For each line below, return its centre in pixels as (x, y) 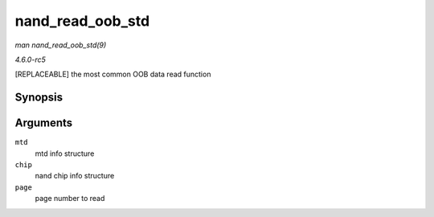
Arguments (44, 123)
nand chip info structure (75, 176)
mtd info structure (65, 154)
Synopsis (39, 98)
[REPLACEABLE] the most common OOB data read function (113, 74)
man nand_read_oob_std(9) (61, 45)
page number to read (70, 199)
